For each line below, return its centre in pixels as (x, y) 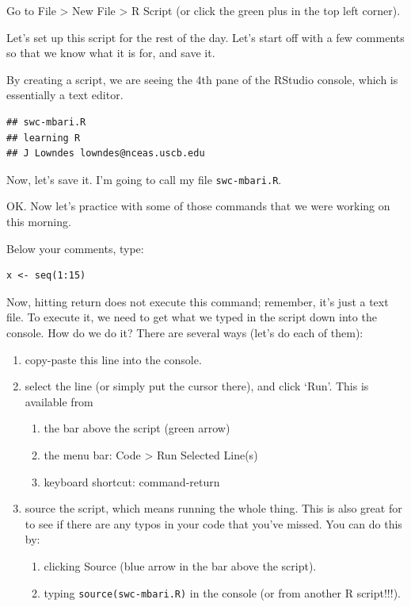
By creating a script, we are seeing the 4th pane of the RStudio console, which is (202, 79)
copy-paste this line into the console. (113, 359)
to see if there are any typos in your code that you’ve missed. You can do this (213, 523)
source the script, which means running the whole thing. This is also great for (213, 508)
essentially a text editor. (65, 95)
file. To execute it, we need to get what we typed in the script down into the (192, 317)
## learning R (44, 138)
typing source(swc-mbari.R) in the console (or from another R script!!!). (222, 592)
